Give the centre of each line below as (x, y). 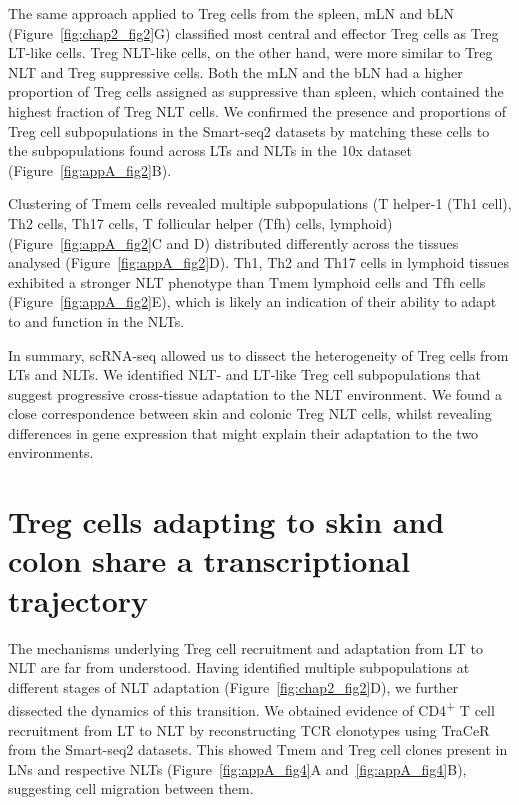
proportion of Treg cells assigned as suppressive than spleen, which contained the (256, 91)
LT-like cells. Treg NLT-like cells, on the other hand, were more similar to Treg (250, 52)
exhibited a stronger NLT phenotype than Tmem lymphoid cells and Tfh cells (247, 281)
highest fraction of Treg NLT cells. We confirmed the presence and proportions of (257, 110)
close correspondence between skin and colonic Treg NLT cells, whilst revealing (250, 413)
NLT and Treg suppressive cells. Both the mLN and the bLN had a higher (235, 71)
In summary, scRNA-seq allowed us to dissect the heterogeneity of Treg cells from (258, 354)
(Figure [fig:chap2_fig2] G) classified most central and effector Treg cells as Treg (253, 32)
